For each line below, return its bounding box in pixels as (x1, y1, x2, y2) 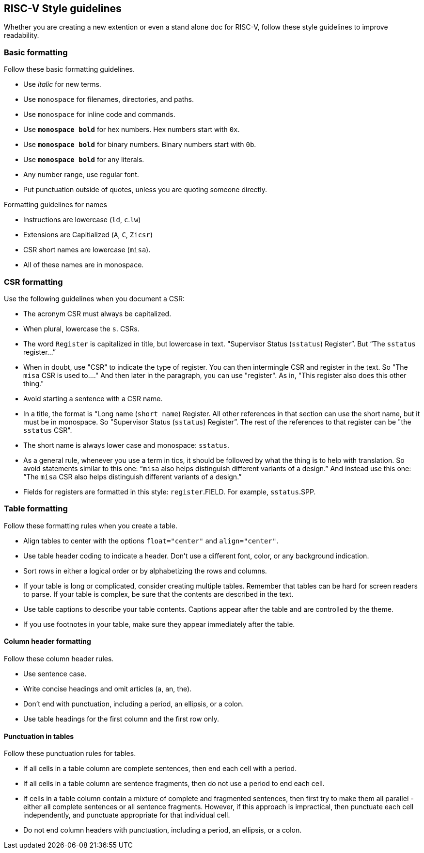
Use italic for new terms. (23, 80, 101, 89)
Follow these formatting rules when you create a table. (4, 521, 178, 530)
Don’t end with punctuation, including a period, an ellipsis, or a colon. (23, 699, 244, 708)
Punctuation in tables (4, 732, 74, 740)
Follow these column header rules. (4, 654, 114, 663)
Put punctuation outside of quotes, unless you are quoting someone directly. (23, 185, 267, 194)
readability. (4, 31, 39, 40)
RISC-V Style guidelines (4, 2, 122, 15)
